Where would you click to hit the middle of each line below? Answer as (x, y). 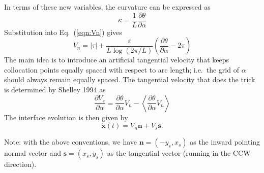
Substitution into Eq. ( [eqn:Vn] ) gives (63, 32)
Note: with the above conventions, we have (70, 142)
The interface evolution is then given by (66, 117)
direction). (20, 164)
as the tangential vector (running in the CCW (179, 153)
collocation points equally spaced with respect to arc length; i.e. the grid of (122, 69)
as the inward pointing (225, 142)
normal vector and (33, 153)
